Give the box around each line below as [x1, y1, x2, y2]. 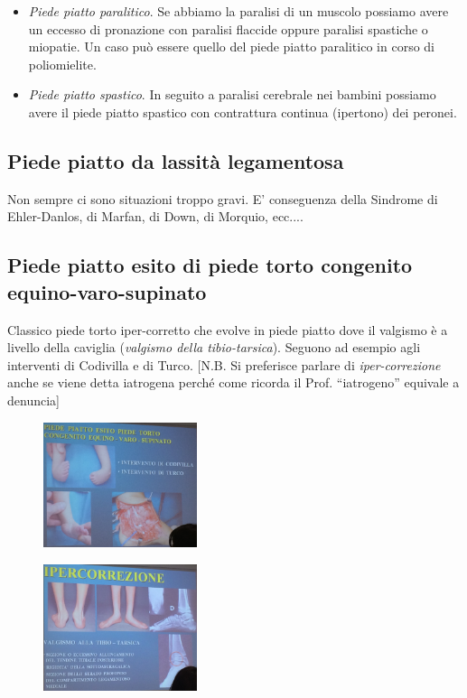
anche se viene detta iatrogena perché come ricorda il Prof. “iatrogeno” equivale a [7, 373, 460, 392]
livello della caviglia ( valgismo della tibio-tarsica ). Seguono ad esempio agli [7, 338, 421, 357]
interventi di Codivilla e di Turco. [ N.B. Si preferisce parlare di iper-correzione [7, 355, 441, 374]
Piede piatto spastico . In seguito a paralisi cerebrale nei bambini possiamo [28, 85, 436, 104]
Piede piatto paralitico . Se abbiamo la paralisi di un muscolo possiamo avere [28, 2, 449, 20]
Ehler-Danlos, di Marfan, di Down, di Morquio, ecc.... [7, 207, 304, 226]
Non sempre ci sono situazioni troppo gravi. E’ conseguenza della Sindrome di [7, 189, 438, 208]
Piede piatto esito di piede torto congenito [7, 251, 413, 279]
